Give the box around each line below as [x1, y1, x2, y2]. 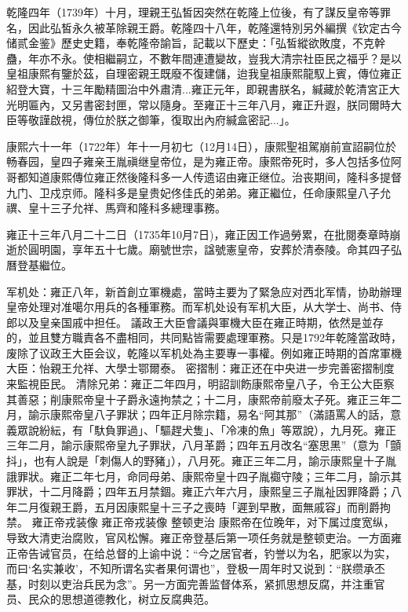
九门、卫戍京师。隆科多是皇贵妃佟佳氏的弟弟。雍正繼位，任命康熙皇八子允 [6, 184, 391, 200]
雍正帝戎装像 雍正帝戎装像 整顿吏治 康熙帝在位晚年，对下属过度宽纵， [31, 514, 395, 530]
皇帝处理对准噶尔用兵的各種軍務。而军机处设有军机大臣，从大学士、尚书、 [6, 299, 391, 315]
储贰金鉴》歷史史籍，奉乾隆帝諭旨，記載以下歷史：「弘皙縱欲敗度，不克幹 [6, 35, 385, 51]
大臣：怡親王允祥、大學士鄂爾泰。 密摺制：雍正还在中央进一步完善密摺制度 [6, 360, 395, 376]
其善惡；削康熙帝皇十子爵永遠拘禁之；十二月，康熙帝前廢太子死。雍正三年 [6, 390, 391, 407]
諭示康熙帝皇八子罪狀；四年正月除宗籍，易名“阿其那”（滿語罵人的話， [27, 406, 391, 423]
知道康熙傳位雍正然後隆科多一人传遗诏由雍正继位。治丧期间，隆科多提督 [27, 168, 402, 185]
